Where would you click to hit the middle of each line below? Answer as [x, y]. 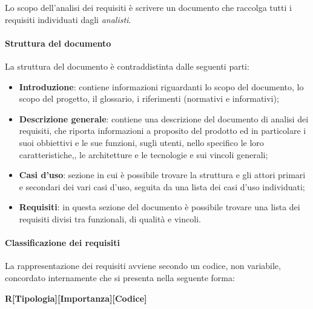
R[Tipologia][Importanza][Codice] [76, 298]
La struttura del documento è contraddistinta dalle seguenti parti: [127, 66]
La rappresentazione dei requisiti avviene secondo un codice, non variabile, [143, 266]
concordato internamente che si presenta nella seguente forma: [120, 277]
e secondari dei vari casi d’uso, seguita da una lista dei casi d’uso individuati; [162, 186]
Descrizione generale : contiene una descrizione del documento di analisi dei [164, 118]
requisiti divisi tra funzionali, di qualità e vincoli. [110, 218]
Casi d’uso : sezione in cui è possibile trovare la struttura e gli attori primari [162, 175]
